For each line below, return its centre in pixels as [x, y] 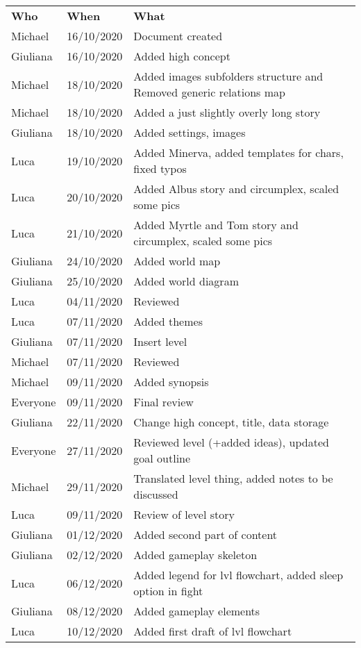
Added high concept [182, 56]
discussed [156, 494]
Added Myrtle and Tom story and [216, 225]
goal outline [162, 458]
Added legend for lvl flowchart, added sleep [238, 575]
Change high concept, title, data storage [231, 422]
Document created [178, 36]
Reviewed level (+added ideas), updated [231, 442]
